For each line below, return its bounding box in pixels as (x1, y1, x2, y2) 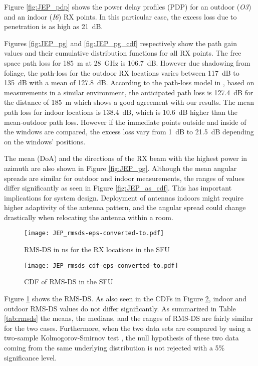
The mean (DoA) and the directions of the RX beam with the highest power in (4, 153, 247, 163)
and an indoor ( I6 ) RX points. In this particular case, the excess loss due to (4, 11, 237, 22)
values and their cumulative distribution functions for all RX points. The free (4, 48, 241, 58)
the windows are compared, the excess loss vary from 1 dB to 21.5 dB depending (4, 126, 254, 137)
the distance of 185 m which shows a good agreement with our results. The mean (4, 97, 254, 107)
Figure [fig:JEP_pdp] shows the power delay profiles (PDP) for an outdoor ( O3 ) (4, 2, 251, 12)
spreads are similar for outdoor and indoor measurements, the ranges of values (4, 172, 244, 183)
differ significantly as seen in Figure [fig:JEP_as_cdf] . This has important (4, 182, 232, 193)
